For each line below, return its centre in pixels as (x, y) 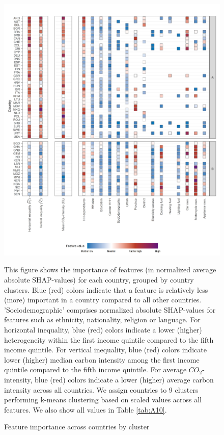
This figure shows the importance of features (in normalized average (110, 270)
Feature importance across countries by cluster (77, 427)
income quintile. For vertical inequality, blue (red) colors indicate (105, 350)
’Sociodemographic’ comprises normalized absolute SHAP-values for (110, 309)
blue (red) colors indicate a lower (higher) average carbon (124, 379)
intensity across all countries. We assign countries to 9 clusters (101, 389)
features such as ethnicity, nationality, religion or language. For (102, 319)
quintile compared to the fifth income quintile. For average (95, 369)
